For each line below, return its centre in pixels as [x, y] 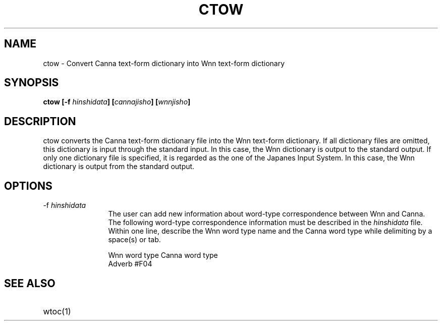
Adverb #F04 [130, 264]
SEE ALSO [30, 283]
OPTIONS [28, 186]
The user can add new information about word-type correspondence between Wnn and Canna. [267, 214]
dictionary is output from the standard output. [119, 167]
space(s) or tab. [134, 240]
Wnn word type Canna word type [163, 255]
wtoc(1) [57, 311]
